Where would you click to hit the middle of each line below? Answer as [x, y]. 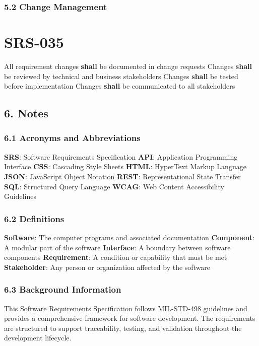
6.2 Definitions [34, 218]
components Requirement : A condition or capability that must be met [116, 257]
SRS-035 [34, 42]
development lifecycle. [38, 338]
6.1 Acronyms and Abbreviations [72, 138]
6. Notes [26, 113]
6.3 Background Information [63, 289]
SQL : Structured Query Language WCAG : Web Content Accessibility [114, 186]
